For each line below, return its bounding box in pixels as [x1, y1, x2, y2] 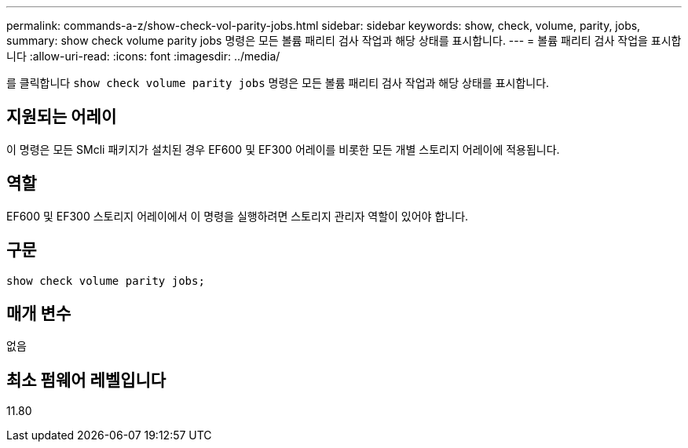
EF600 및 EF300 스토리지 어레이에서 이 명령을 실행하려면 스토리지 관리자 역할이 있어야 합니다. [6, 209, 469, 223]
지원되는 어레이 [6, 107, 117, 127]
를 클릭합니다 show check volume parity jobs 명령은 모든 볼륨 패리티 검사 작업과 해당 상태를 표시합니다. [6, 76, 550, 89]
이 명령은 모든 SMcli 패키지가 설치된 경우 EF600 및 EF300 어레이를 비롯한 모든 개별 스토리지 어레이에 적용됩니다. [6, 142, 560, 156]
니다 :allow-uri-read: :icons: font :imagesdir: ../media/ [6, 49, 280, 63]
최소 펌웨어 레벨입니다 [6, 370, 167, 390]
